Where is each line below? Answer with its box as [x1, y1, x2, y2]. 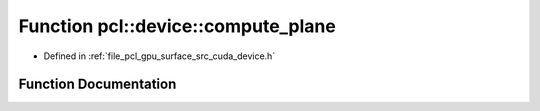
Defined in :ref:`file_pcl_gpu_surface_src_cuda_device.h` [43, 50, 276, 62]
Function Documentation [18, 76, 177, 93]
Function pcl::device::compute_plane [18, 15, 337, 37]
